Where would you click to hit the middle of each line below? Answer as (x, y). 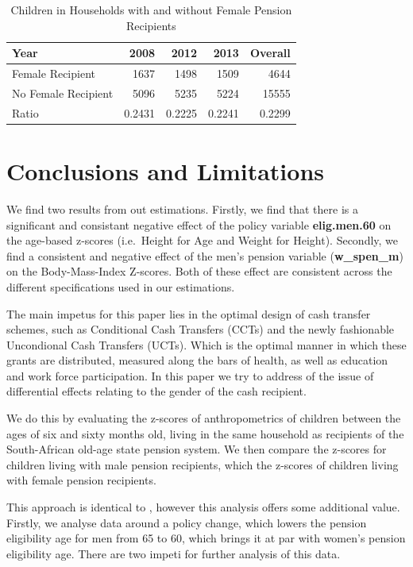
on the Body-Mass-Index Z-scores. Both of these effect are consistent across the (199, 271)
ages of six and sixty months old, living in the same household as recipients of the (205, 433)
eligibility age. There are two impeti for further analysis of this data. (174, 553)
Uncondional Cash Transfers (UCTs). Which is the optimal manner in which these (206, 344)
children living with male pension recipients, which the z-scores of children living (203, 464)
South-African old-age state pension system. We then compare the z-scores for (197, 449)
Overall (270, 53)
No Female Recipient (63, 93)
